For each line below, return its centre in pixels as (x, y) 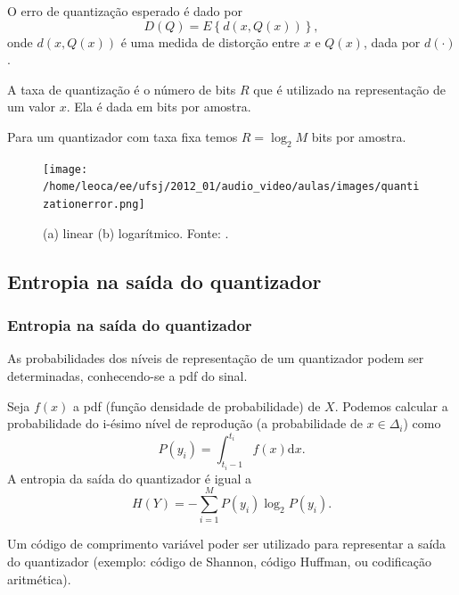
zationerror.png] (94, 205)
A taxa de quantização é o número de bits (122, 89)
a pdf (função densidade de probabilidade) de (197, 405)
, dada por (392, 41)
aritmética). (39, 578)
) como (422, 423)
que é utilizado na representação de (349, 89)
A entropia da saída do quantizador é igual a (129, 478)
